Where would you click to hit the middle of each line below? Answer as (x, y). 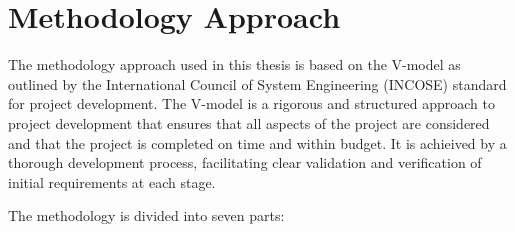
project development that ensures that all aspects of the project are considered (249, 122)
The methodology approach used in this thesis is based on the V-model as (234, 64)
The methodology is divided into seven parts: (146, 215)
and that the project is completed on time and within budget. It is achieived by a (257, 142)
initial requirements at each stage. (112, 181)
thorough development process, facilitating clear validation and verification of (245, 162)
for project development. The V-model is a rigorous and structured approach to (252, 103)
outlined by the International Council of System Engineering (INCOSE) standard (257, 83)
